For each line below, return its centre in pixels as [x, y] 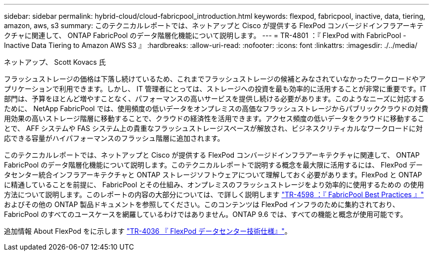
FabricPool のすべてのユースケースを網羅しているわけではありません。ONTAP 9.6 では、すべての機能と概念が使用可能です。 [206, 214]
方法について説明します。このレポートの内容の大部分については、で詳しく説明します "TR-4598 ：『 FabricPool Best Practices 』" [214, 194]
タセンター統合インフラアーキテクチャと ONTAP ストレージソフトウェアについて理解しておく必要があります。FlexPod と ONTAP [213, 175]
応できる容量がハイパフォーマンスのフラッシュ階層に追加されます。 [114, 138]
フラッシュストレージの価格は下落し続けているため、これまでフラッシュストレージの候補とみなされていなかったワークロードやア [215, 79]
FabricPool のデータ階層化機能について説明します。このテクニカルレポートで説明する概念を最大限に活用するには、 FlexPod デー [214, 165]
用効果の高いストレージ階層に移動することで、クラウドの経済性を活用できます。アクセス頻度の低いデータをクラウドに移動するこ [214, 118]
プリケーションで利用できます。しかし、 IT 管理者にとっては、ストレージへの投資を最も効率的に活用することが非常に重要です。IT [215, 89]
